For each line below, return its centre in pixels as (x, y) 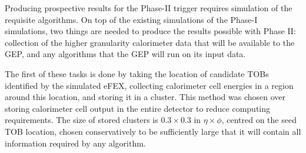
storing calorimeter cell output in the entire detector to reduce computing (138, 108)
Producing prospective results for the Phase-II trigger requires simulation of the (149, 8)
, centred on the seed (259, 120)
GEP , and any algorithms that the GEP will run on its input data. (125, 54)
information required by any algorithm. (75, 143)
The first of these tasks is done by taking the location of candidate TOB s (137, 73)
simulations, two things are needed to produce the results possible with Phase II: (150, 31)
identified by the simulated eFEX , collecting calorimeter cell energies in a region (149, 85)
